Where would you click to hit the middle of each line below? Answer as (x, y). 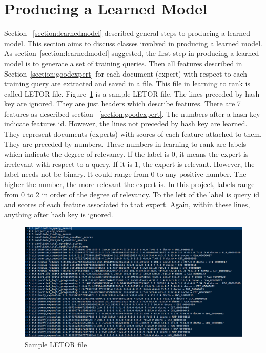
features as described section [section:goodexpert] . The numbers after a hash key (132, 113)
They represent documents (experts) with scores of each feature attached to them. (133, 134)
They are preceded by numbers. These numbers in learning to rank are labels (125, 144)
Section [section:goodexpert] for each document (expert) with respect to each (126, 73)
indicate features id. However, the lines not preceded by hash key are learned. (126, 124)
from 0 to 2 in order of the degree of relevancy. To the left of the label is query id (132, 194)
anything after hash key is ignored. (59, 214)
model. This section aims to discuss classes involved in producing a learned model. (133, 43)
